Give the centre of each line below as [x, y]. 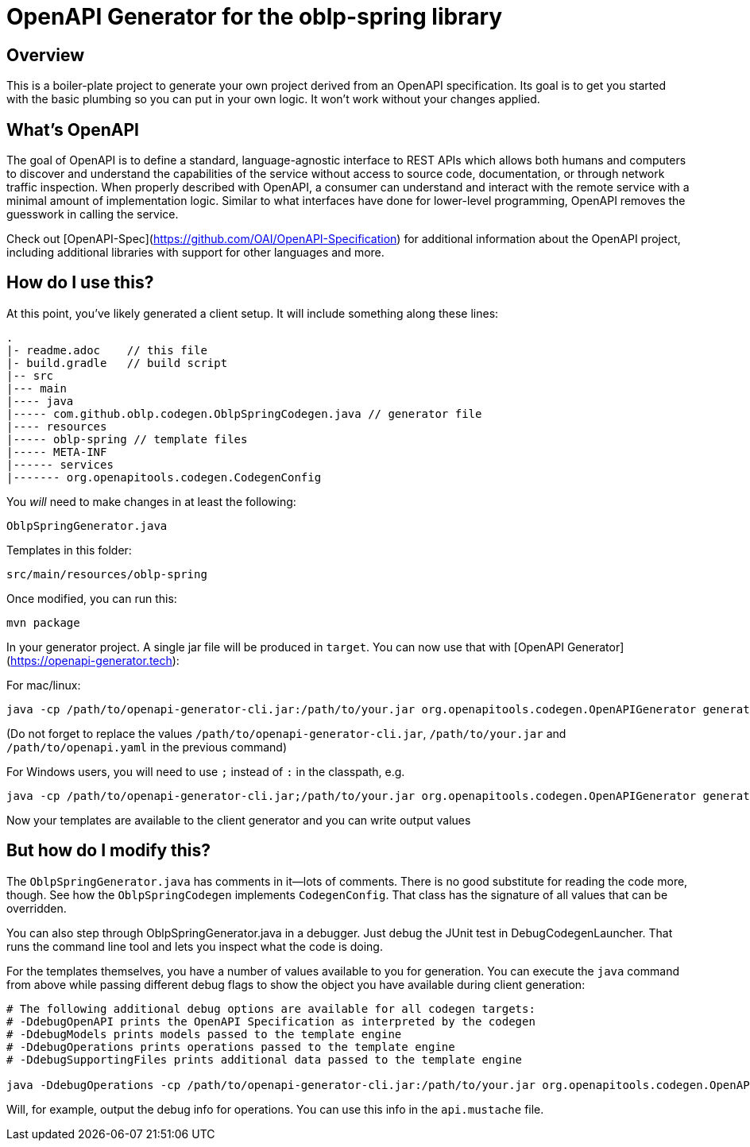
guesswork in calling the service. [93, 214]
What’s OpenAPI [73, 129]
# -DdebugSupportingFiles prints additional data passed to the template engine [265, 1059]
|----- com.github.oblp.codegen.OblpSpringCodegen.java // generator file [244, 413]
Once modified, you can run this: [92, 598]
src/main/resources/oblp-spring [107, 574]
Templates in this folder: [69, 550]
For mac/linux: [44, 685]
